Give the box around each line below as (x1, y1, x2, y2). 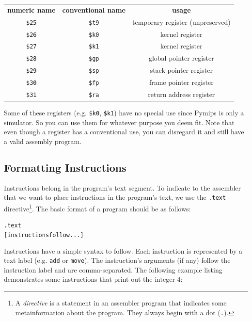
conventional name (62, 4, 126, 15)
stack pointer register (150, 65, 213, 75)
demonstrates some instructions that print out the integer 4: (4, 274, 183, 284)
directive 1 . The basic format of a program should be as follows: (4, 202, 191, 213)
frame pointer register (149, 77, 214, 87)
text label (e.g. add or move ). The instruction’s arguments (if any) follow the (4, 255, 231, 265)
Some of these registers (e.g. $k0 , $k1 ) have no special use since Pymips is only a (4, 108, 244, 118)
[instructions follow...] (4, 231, 84, 239)
